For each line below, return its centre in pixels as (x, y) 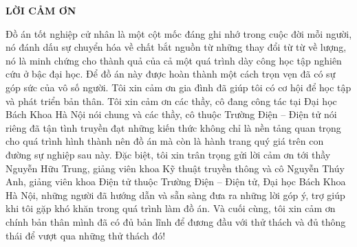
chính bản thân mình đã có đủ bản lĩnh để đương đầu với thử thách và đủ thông (176, 221)
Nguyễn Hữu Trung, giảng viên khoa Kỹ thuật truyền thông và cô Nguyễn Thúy (175, 168)
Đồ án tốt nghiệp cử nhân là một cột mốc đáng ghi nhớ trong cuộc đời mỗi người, (179, 33)
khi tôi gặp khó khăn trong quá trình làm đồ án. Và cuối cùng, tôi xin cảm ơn (171, 208)
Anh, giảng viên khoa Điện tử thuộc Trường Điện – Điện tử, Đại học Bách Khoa (176, 181)
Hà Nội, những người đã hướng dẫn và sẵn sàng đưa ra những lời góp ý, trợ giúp (175, 195)
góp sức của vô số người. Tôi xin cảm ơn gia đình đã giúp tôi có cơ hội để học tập (178, 87)
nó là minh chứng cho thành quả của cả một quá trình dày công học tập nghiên (174, 60)
